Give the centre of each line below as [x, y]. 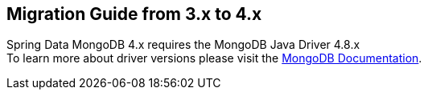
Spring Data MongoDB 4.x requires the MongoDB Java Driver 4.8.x [183, 45]
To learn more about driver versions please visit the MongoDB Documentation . [214, 58]
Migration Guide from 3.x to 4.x [134, 14]
